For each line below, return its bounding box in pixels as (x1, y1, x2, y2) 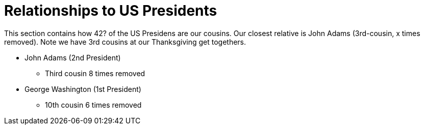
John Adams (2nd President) (24, 53, 121, 62)
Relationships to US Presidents (4, 2, 217, 19)
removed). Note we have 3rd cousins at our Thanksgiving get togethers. (4, 37, 246, 46)
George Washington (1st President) (24, 84, 141, 93)
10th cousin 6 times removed (45, 100, 142, 109)
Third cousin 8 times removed (45, 69, 145, 78)
